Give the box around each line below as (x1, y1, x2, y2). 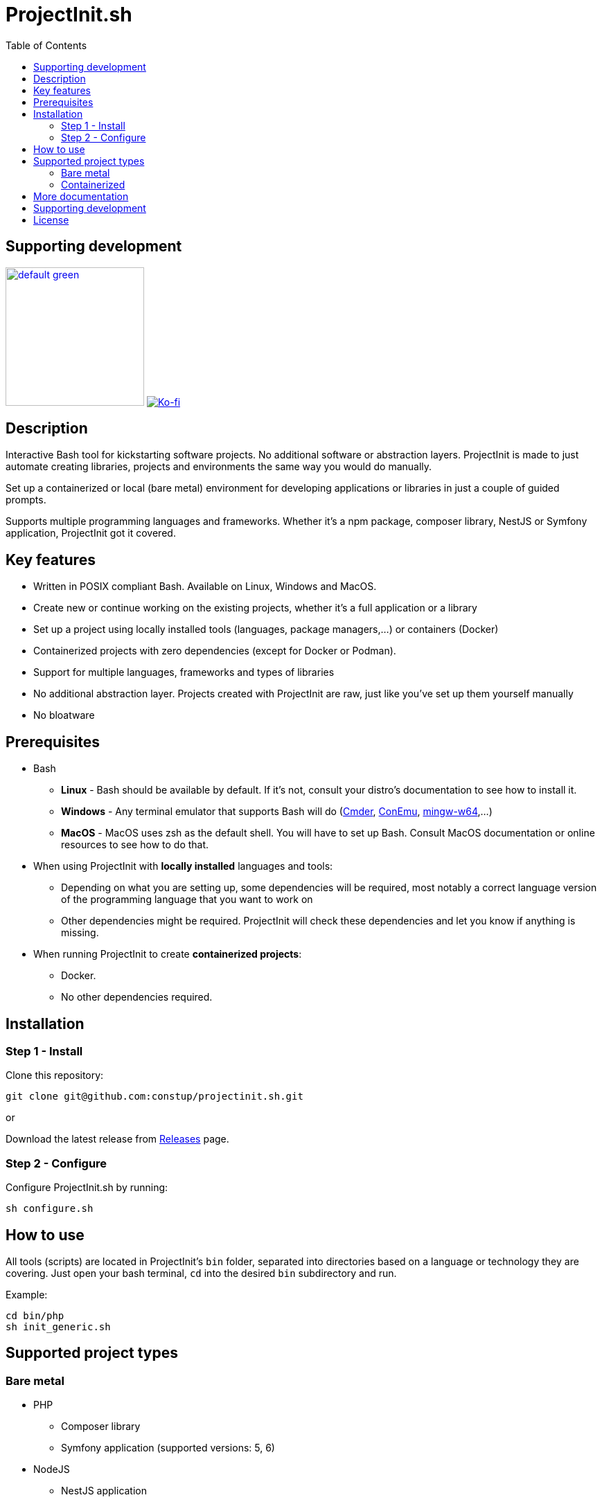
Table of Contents (6, 39, 87, 51)
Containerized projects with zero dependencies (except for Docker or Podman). (33, 645, 396, 657)
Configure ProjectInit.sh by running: (6, 1181, 168, 1194)
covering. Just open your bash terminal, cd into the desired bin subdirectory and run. (6, 1267, 397, 1279)
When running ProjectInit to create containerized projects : (33, 948, 302, 960)
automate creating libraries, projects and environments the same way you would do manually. (6, 461, 432, 473)
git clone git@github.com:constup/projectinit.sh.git (6, 1091, 303, 1102)
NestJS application (61, 1485, 148, 1497)
